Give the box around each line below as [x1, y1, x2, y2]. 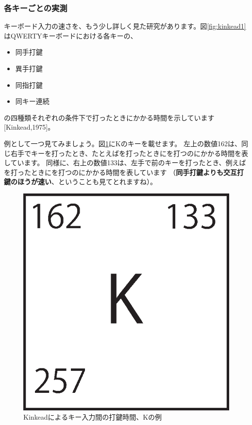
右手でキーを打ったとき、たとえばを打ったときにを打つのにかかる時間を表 [10, 148, 249, 158]
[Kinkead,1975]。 [4, 122, 55, 132]
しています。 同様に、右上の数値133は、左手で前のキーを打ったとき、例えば [4, 157, 246, 168]
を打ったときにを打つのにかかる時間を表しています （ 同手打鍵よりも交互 [4, 167, 237, 177]
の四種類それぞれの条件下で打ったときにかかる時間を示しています [4, 112, 215, 122]
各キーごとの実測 [4, 1, 67, 14]
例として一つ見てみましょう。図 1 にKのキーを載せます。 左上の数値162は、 [4, 138, 241, 148]
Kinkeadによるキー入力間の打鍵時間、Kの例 [23, 412, 162, 422]
